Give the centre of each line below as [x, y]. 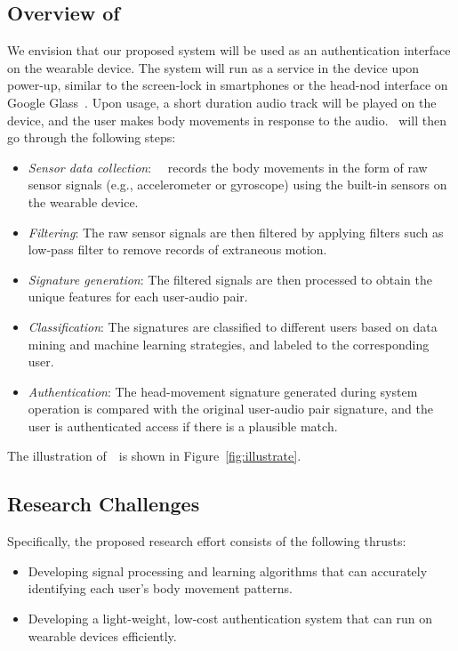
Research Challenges [104, 504]
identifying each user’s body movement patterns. [160, 588]
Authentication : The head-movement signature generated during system [223, 391]
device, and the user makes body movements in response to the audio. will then [227, 120]
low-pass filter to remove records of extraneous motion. [177, 249]
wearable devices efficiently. [102, 635]
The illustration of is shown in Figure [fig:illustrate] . [154, 456]
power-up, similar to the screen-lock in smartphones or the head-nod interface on [228, 85]
